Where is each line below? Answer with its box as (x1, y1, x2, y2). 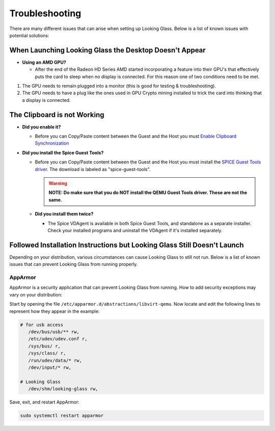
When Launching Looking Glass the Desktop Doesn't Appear (9, 46, 206, 55)
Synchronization (35, 140, 69, 146)
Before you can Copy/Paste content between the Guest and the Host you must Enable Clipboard (35, 133, 237, 140)
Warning (48, 180, 67, 186)
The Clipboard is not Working (9, 110, 104, 119)
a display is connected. (22, 97, 71, 103)
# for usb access (20, 321, 64, 328)
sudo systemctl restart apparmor (20, 413, 104, 419)
